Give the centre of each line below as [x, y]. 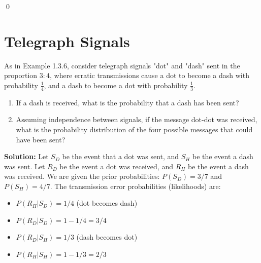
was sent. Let [25, 166]
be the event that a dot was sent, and [121, 156]
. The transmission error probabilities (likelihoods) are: [135, 186]
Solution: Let [26, 156]
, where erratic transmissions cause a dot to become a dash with [149, 75]
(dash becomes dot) [107, 237]
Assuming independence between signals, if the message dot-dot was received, [137, 119]
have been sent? [41, 139]
